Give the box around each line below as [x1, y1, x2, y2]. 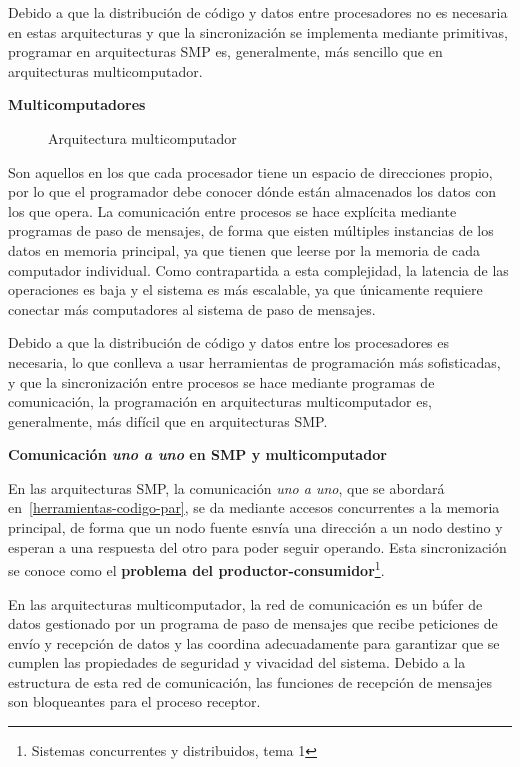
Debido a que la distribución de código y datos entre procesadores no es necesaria [8, 2, 508, 22]
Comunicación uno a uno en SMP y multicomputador [8, 444, 387, 465]
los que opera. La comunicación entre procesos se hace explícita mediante [8, 200, 457, 221]
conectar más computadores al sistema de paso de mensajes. [8, 298, 376, 319]
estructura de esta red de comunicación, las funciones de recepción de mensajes [8, 671, 492, 692]
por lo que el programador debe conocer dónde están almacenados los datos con [8, 181, 497, 202]
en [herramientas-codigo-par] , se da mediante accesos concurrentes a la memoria [8, 497, 500, 518]
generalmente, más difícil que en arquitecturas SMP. [8, 410, 328, 431]
